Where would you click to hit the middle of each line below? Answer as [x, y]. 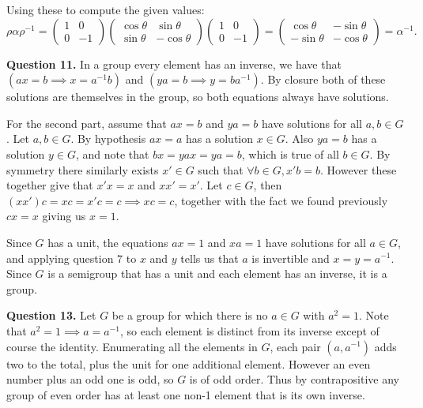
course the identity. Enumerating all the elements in [132, 346]
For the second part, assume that [87, 123]
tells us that [210, 258]
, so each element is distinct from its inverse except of [250, 330]
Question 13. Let [51, 315]
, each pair [295, 346]
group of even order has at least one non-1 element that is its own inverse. [186, 394]
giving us [64, 216]
